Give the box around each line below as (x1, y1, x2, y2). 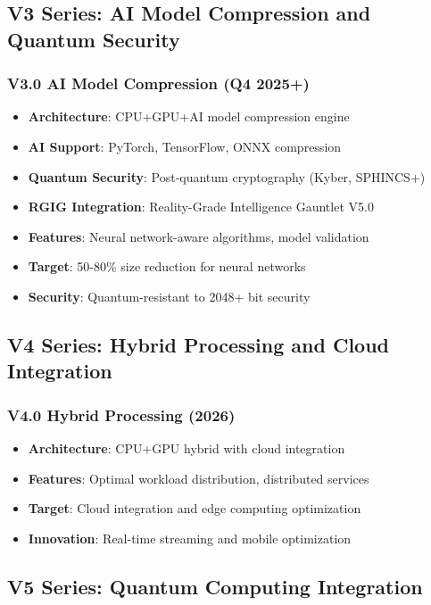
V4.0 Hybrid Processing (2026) (7, 403, 236, 426)
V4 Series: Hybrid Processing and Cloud (7, 330, 390, 358)
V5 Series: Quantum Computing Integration (7, 572, 423, 600)
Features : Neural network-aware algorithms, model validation (28, 227, 369, 245)
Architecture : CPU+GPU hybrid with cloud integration (28, 438, 345, 457)
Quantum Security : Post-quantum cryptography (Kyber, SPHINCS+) (28, 167, 426, 186)
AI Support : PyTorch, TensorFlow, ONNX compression (28, 137, 342, 155)
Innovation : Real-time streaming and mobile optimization (28, 528, 352, 547)
